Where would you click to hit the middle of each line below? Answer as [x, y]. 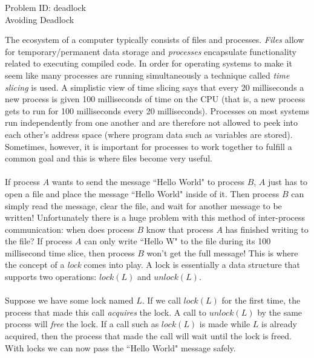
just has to [288, 182]
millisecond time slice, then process [70, 252]
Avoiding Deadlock [40, 19]
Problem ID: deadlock [45, 7]
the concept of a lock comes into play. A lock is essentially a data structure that [153, 265]
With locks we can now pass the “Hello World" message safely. [120, 347]
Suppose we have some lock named [69, 300]
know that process [180, 229]
